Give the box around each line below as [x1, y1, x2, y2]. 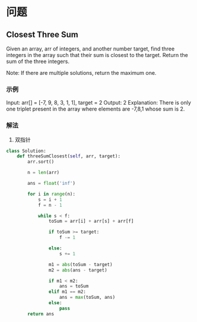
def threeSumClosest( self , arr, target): [17, 153, 120, 159]
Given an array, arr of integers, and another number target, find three [6, 45, 175, 52]
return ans [27, 311, 55, 317]
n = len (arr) [27, 170, 60, 176]
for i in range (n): [27, 191, 76, 197]
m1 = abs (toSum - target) [48, 261, 113, 267]
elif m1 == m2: [48, 289, 86, 295]
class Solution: [6, 148, 46, 154]
